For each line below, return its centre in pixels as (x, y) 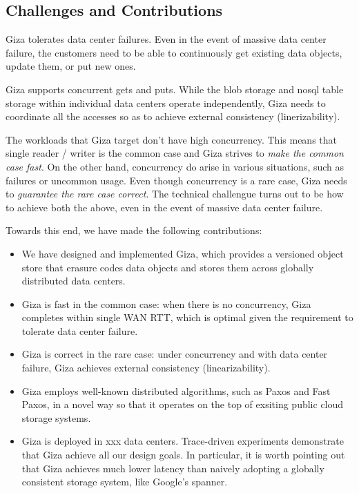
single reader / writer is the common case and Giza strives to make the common (175, 153)
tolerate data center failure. (80, 330)
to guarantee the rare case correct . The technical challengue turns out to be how (175, 194)
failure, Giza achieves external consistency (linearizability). (146, 368)
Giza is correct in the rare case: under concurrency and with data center (175, 354)
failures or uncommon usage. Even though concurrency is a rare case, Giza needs (176, 180)
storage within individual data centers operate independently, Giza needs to (166, 103)
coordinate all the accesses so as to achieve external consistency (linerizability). (173, 116)
